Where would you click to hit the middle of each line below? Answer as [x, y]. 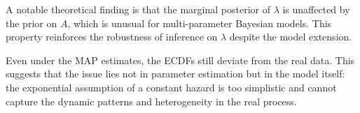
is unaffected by [316, 9]
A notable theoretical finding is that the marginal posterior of [138, 9]
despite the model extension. [291, 37]
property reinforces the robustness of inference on [112, 37]
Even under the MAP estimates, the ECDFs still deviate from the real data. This [180, 60]
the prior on [32, 23]
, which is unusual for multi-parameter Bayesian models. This [200, 23]
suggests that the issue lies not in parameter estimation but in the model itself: [175, 74]
